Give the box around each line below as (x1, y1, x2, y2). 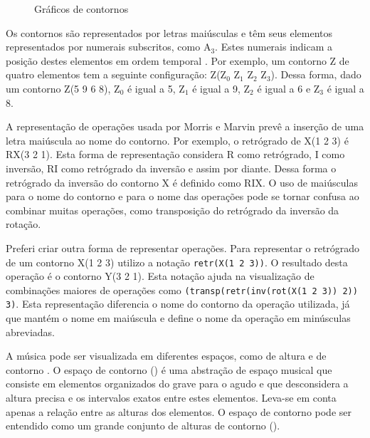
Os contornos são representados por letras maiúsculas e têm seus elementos (6, 25, 333, 40)
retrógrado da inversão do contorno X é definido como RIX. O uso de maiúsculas (6, 174, 358, 189)
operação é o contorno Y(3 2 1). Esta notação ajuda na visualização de (6, 268, 314, 283)
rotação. (6, 217, 41, 231)
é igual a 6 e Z (257, 80, 320, 95)
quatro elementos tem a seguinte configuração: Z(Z (6, 67, 227, 82)
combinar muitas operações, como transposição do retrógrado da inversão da (6, 202, 339, 217)
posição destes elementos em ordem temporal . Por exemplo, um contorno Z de (6, 53, 349, 68)
